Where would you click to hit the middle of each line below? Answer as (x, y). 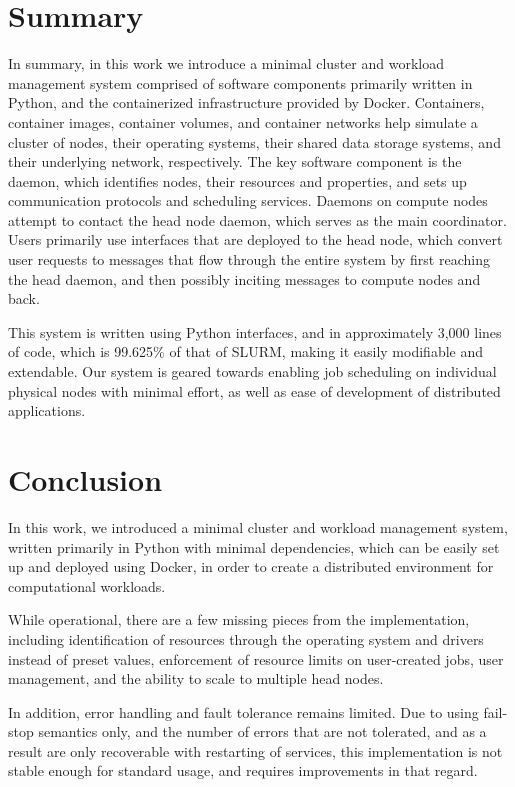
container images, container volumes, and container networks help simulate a (243, 121)
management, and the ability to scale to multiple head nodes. (196, 678)
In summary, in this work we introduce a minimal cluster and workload (226, 63)
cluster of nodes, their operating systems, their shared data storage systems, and (254, 141)
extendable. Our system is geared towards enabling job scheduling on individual (252, 371)
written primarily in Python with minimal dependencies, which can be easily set (254, 546)
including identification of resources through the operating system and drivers (246, 638)
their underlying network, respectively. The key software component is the (235, 161)
